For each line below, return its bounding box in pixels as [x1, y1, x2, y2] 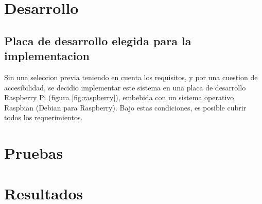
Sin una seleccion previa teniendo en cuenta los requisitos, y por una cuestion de [4, 71, 258, 82]
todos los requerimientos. [4, 112, 83, 123]
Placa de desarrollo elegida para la [4, 32, 191, 48]
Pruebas [4, 142, 63, 163]
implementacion [4, 48, 90, 64]
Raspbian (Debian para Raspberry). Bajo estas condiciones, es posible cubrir [4, 102, 247, 113]
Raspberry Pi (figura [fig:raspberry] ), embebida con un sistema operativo [4, 92, 234, 103]
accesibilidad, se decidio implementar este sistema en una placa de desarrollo [4, 82, 246, 92]
